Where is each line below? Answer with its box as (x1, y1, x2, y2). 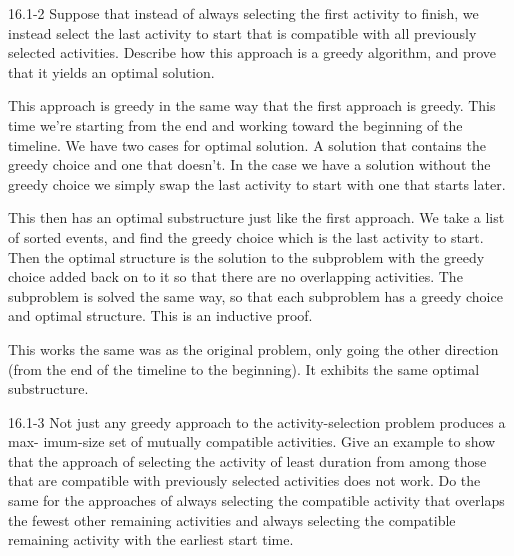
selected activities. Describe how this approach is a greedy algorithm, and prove (8, 42, 497, 63)
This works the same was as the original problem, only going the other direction (8, 338, 499, 359)
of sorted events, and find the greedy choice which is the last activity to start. (8, 226, 484, 247)
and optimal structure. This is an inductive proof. (8, 305, 313, 326)
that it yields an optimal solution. (8, 61, 215, 82)
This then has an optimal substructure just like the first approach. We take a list (8, 207, 505, 228)
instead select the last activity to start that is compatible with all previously (8, 22, 477, 43)
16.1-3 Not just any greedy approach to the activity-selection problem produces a (8, 411, 506, 432)
